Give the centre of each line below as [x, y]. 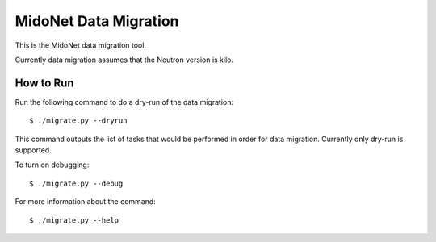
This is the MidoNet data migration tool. [81, 45]
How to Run [44, 83]
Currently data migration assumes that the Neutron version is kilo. [124, 60]
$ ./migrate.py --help [74, 220]
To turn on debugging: [52, 165]
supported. [33, 150]
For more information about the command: [86, 202]
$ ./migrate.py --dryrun [78, 121]
